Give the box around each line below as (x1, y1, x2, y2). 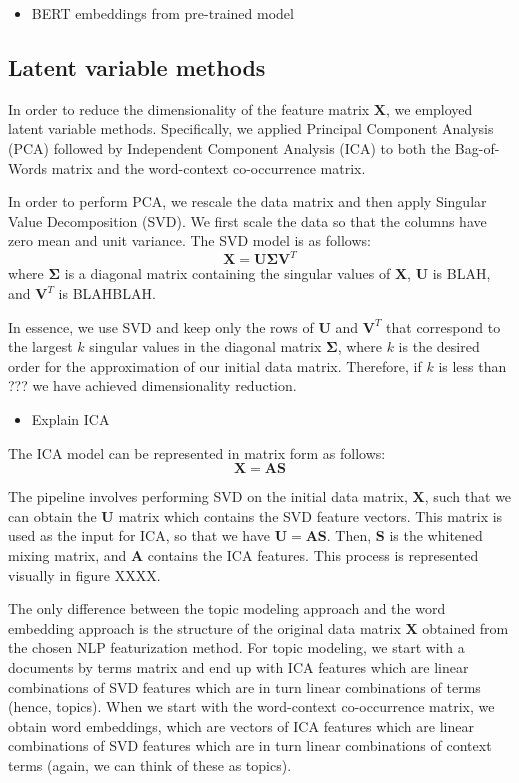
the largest (8, 336, 73, 357)
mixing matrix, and (8, 544, 127, 565)
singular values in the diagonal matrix (89, 336, 322, 357)
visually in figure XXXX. (8, 564, 161, 585)
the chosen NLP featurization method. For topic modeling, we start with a (8, 637, 465, 658)
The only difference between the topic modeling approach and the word (8, 598, 446, 619)
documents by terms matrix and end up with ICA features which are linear (8, 656, 469, 677)
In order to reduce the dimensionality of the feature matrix (8, 98, 370, 119)
